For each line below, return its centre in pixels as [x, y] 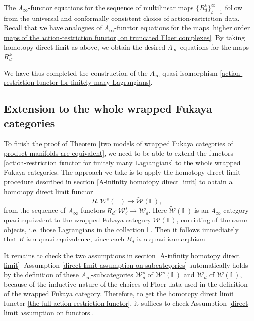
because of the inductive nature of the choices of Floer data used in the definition [126, 284]
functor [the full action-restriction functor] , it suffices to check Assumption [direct [126, 303]
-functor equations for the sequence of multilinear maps [111, 7]
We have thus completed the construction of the [76, 72]
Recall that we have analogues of [53, 28]
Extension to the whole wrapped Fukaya [108, 109]
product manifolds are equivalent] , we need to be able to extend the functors [118, 153]
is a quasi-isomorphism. [172, 239]
